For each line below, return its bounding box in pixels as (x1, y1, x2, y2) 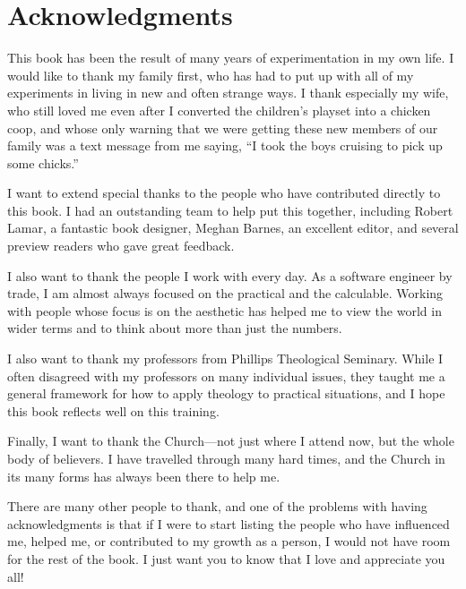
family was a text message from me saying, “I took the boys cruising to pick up (7, 136, 443, 155)
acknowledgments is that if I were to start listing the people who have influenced (7, 514, 450, 533)
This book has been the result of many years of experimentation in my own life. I (7, 48, 454, 67)
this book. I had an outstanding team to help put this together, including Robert (7, 201, 453, 219)
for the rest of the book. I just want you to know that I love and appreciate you (7, 549, 445, 568)
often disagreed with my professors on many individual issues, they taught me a (7, 366, 445, 385)
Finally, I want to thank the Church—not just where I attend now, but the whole (7, 431, 454, 450)
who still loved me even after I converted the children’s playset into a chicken (7, 100, 431, 119)
